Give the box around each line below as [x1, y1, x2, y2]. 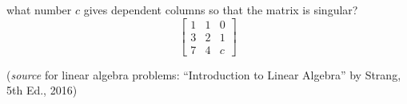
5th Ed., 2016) [6, 82, 78, 98]
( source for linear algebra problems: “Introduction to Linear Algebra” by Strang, [6, 66, 401, 83]
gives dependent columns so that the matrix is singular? [83, 2, 358, 17]
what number [6, 2, 72, 17]
